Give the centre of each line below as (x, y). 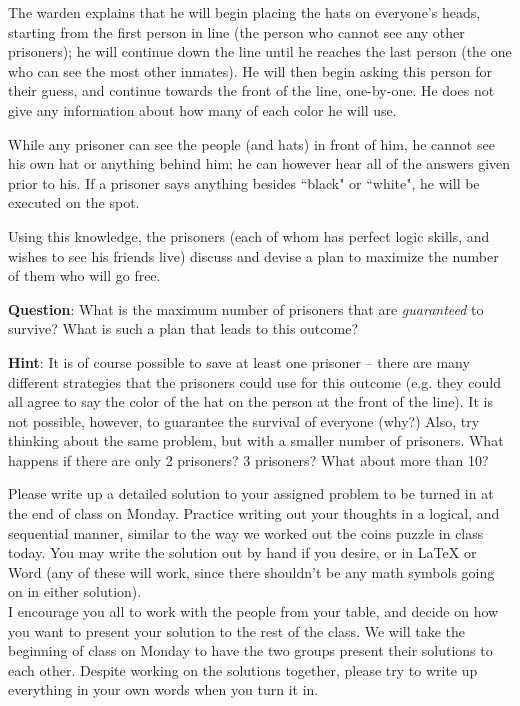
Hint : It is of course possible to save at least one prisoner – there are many (239, 361)
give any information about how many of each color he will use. (202, 109)
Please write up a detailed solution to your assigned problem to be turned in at (251, 493)
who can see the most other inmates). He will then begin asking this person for (250, 70)
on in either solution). (75, 591)
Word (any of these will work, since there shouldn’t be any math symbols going (251, 571)
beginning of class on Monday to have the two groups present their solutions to (250, 650)
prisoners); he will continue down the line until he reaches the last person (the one (260, 51)
